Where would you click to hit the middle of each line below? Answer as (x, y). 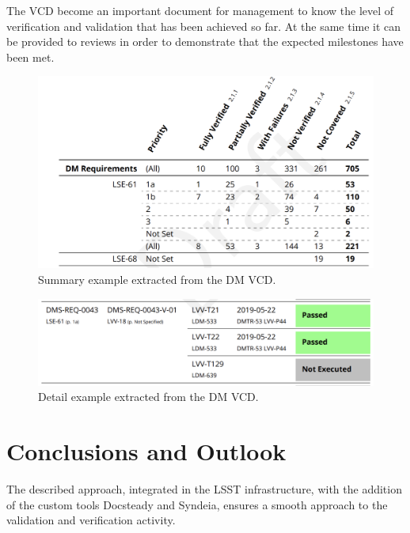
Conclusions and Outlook (146, 451)
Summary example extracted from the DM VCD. (157, 280)
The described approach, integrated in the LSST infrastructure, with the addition (204, 489)
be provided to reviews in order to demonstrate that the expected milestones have (205, 42)
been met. (30, 57)
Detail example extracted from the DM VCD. (148, 397)
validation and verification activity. (91, 520)
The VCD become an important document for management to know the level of (200, 10)
